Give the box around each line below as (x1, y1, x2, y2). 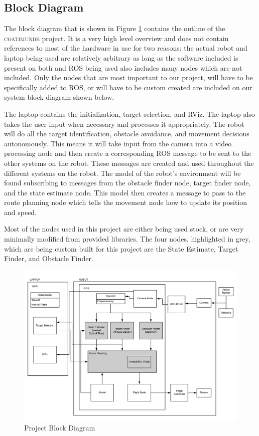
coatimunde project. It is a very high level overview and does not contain (4, 33, 229, 43)
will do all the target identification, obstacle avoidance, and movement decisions (4, 128, 249, 139)
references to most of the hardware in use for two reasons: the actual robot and (4, 43, 247, 53)
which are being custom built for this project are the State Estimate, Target (4, 243, 238, 254)
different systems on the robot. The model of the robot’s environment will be (4, 167, 241, 178)
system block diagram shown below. (4, 92, 114, 102)
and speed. (4, 206, 37, 217)
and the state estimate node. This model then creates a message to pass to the (4, 187, 246, 197)
